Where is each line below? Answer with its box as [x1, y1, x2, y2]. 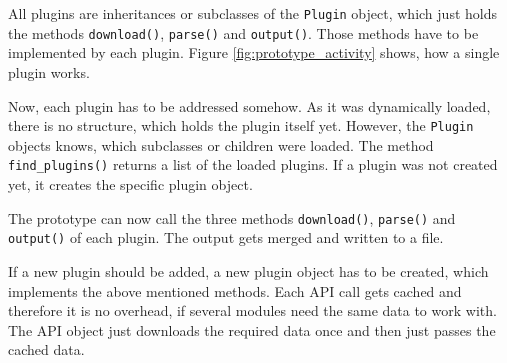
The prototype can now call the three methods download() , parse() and [8, 207, 456, 228]
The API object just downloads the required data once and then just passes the [8, 319, 496, 340]
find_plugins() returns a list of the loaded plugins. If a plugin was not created [8, 154, 498, 175]
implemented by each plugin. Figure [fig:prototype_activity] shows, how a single [8, 42, 500, 63]
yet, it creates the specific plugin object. [8, 174, 253, 194]
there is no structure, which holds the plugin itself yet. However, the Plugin [8, 115, 474, 136]
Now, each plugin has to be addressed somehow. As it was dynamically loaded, [8, 95, 491, 116]
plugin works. [8, 61, 90, 82]
